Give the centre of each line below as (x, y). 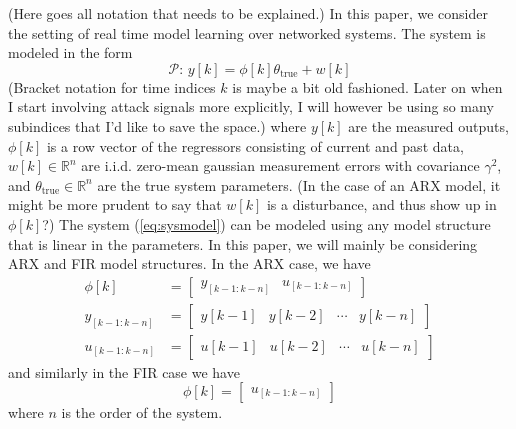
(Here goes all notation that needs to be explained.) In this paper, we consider (248, 13)
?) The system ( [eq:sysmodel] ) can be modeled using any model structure (266, 223)
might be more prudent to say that (115, 204)
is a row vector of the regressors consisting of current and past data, (255, 145)
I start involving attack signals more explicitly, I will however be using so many (251, 106)
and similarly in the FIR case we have (124, 371)
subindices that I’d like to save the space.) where (157, 125)
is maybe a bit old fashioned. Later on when (367, 86)
